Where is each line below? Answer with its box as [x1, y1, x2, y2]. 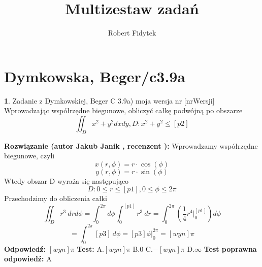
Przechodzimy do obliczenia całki [4, 193, 107, 204]
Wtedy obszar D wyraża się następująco [4, 175, 129, 186]
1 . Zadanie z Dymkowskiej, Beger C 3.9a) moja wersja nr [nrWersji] [4, 95, 215, 106]
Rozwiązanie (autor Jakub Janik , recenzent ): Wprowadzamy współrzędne [4, 140, 258, 151]
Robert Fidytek [108, 27, 156, 38]
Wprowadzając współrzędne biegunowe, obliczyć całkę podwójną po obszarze [4, 105, 243, 116]
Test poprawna [204, 243, 257, 254]
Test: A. [77, 243, 104, 254]
